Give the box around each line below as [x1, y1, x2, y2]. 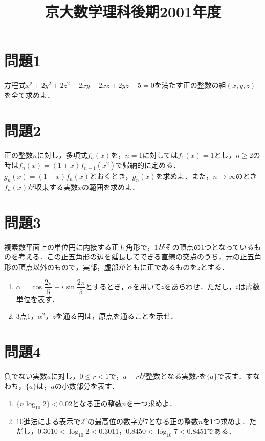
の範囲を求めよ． [82, 182, 140, 192]
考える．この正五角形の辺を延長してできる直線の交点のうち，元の [18, 251, 240, 262]
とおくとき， [90, 171, 132, 182]
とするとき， [85, 280, 128, 291]
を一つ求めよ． [126, 398, 176, 409]
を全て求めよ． [4, 89, 54, 100]
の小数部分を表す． [54, 380, 119, 391]
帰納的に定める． [122, 159, 180, 170]
